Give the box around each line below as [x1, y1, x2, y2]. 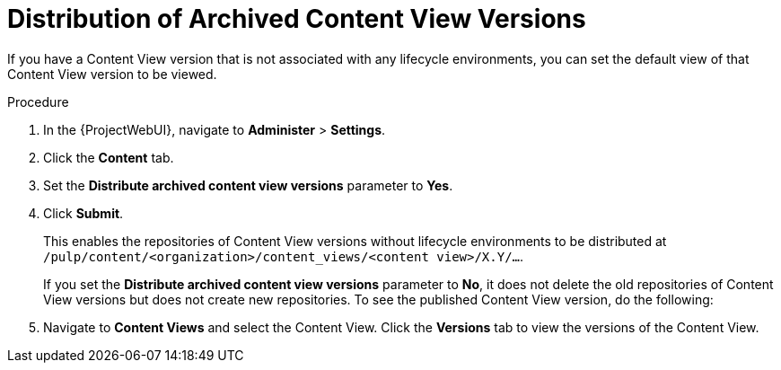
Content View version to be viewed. [7, 66, 217, 82]
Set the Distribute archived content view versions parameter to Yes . [43, 177, 453, 193]
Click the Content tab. [43, 149, 174, 165]
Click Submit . [43, 205, 124, 221]
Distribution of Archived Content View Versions [7, 4, 586, 34]
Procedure [7, 93, 69, 110]
